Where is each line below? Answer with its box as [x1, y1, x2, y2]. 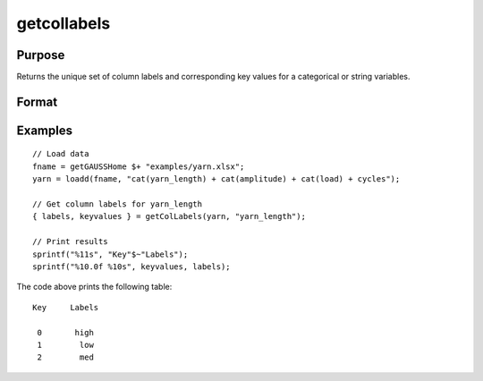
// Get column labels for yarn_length [32, 199, 203, 209]
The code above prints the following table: [16, 282, 173, 292]
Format [16, 94, 58, 109]
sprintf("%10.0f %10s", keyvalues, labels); [32, 262, 232, 272]
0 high [37, 327, 94, 337]
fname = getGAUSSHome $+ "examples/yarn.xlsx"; [32, 161, 245, 172]
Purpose [16, 47, 65, 63]
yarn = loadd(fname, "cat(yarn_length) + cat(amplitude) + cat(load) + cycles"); [32, 174, 401, 184]
